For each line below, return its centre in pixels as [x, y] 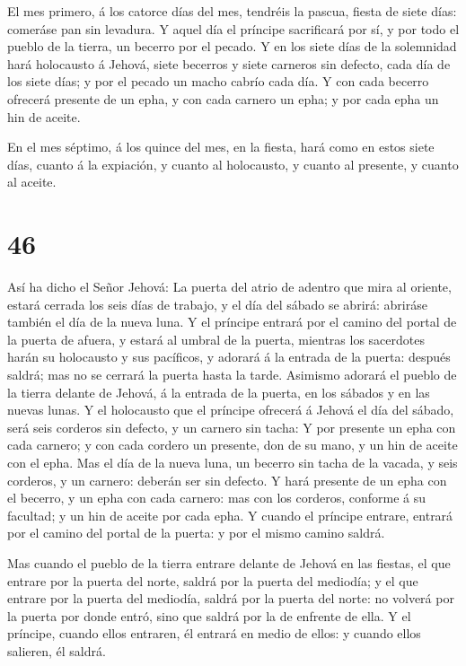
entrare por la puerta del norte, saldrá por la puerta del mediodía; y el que [213, 580]
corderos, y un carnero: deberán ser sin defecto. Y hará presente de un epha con [227, 480]
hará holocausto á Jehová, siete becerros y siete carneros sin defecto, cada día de [229, 63]
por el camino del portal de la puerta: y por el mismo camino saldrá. [196, 533]
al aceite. [32, 182]
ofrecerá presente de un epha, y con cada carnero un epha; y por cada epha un [223, 98]
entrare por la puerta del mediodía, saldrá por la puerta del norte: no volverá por [231, 598]
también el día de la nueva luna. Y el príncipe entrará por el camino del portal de [232, 322]
